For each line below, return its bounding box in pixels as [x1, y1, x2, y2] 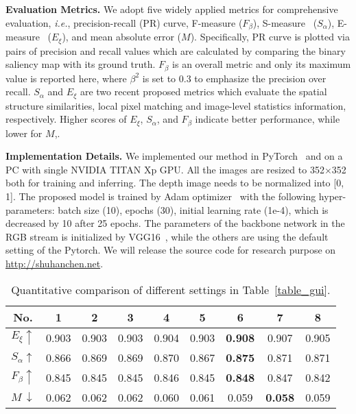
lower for [5, 125, 43, 140]
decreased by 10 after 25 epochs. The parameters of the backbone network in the [5, 216, 345, 230]
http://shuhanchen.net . [5, 256, 104, 270]
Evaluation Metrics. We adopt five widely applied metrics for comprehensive [5, 2, 338, 16]
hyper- [318, 189, 346, 204]
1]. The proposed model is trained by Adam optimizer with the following [5, 189, 316, 204]
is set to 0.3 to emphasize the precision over [142, 71, 327, 85]
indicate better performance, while [195, 112, 340, 126]
